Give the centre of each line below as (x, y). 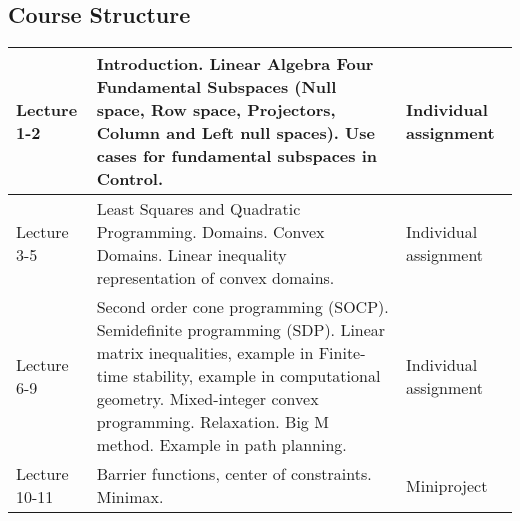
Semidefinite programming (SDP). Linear (241, 330)
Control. (130, 179)
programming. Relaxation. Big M (212, 422)
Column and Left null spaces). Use (235, 133)
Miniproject (447, 485)
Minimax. (130, 497)
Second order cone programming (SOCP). (242, 307)
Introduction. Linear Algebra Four (235, 64)
